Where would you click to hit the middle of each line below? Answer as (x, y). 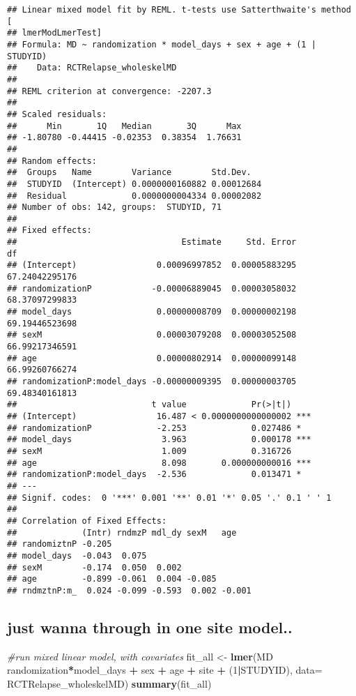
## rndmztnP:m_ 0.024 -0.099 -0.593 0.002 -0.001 (129, 590)
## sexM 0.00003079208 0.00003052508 (152, 335)
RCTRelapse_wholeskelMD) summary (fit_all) (109, 683)
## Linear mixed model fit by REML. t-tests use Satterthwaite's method (179, 10)
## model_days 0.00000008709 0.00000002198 (152, 312)
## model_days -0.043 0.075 (77, 555)
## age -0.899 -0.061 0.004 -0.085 (112, 579)
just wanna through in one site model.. (150, 627)
